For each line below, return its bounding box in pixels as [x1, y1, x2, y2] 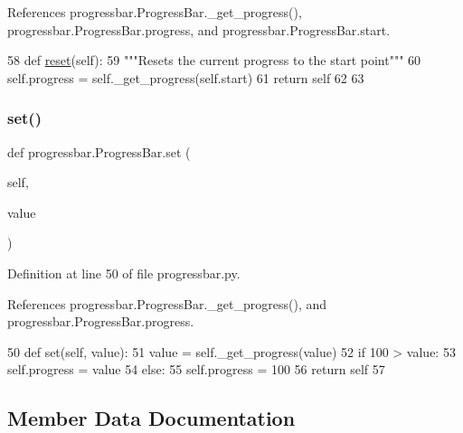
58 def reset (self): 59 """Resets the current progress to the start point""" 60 [7, 51, 421, 70]
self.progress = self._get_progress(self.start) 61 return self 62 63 [7, 68, 364, 87]
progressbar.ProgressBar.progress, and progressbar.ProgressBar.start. [7, 20, 391, 39]
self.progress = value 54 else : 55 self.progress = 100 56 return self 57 [7, 360, 385, 379]
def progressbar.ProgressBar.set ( [7, 142, 191, 161]
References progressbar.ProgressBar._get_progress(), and [7, 294, 327, 313]
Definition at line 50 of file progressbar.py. [7, 263, 241, 282]
